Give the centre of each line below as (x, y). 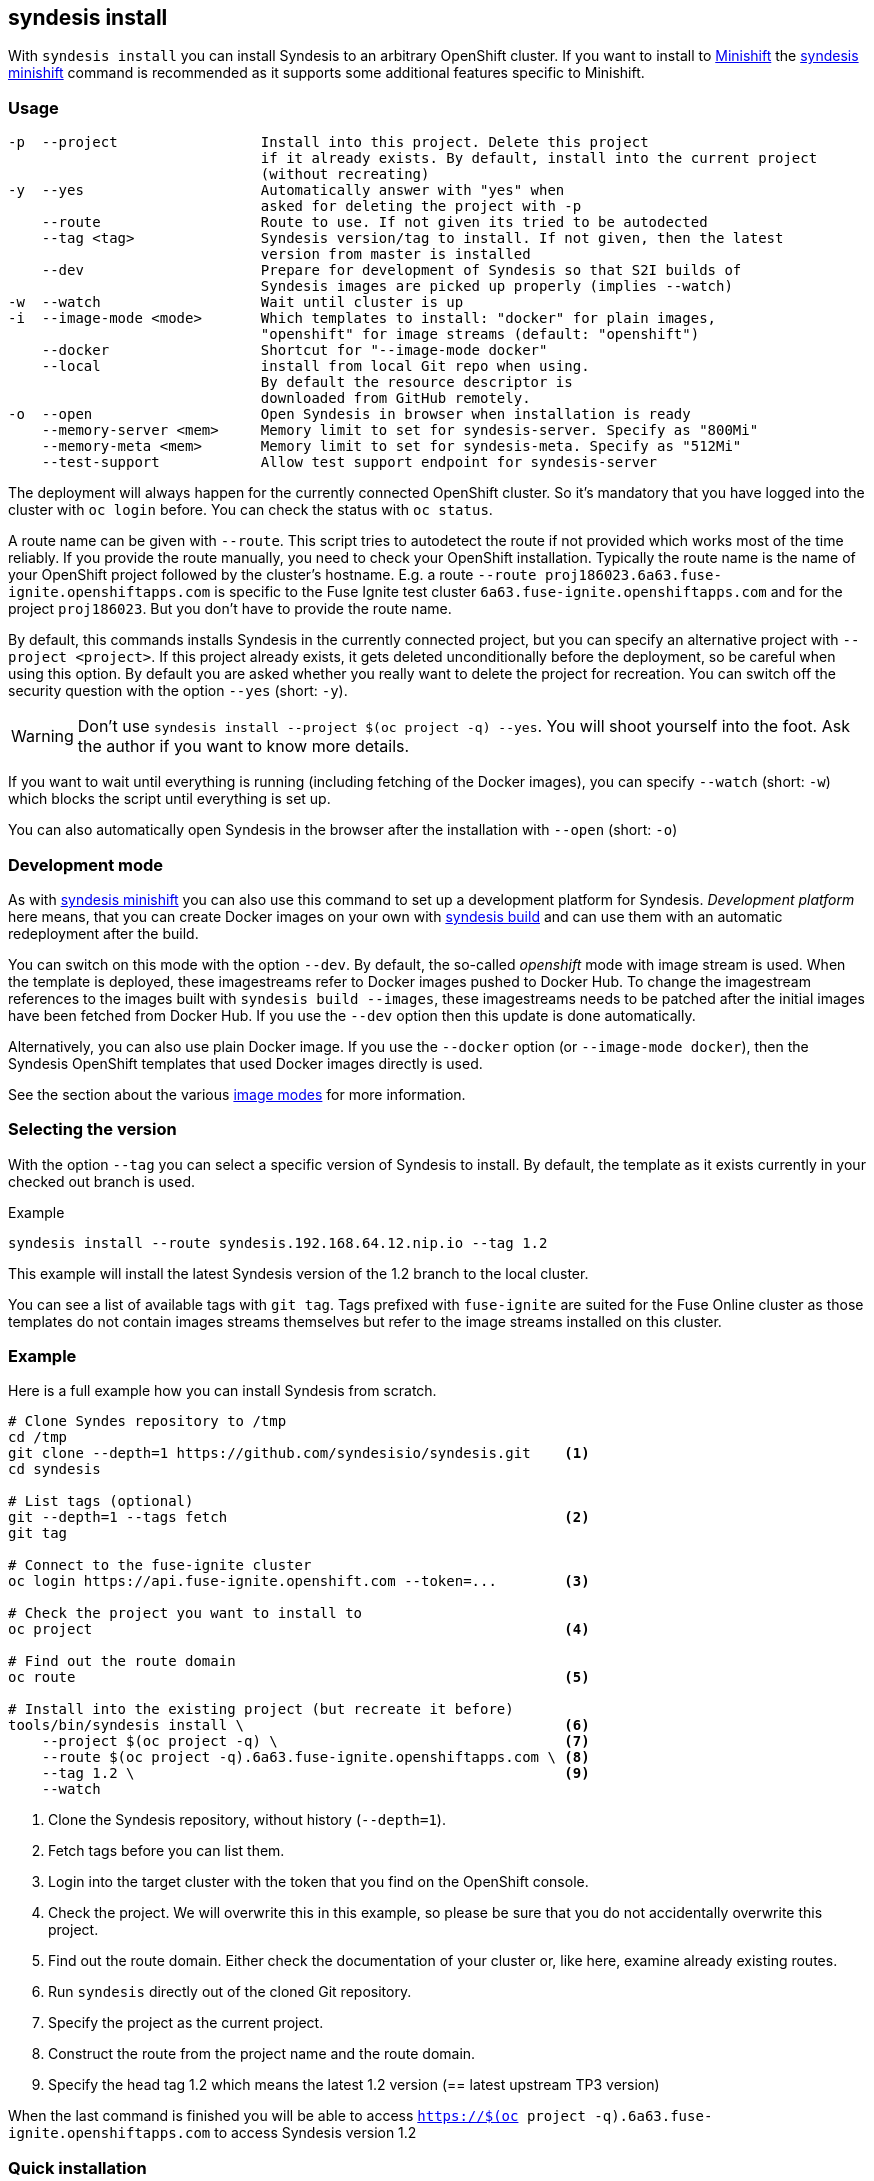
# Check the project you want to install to (185, 1613)
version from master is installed (395, 254)
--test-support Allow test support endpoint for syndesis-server (349, 462)
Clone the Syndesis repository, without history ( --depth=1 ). (247, 1820)
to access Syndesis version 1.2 (315, 2133)
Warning (42, 736)
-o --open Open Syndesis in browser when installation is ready (349, 414)
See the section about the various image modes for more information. (237, 1094)
